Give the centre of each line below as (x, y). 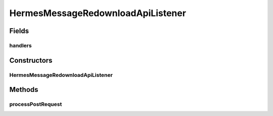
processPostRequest (36, 104)
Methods (24, 90)
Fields (19, 31)
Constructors (31, 60)
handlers (21, 45)
